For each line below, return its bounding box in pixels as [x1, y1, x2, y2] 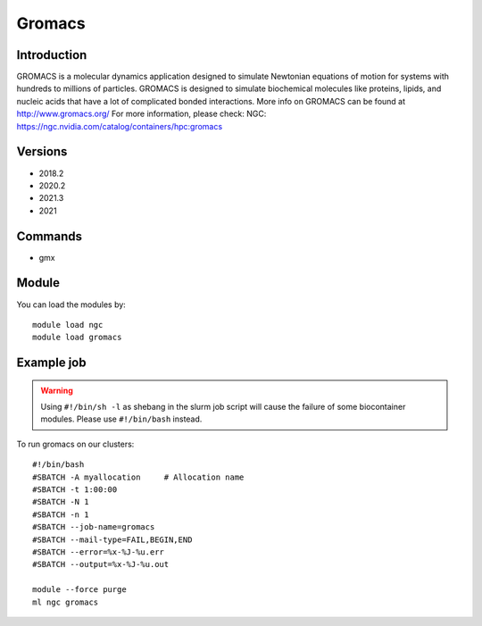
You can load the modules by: [16, 299, 127, 310]
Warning [40, 385, 73, 396]
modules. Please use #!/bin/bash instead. [40, 413, 203, 424]
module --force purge [32, 585, 127, 595]
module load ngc [32, 320, 104, 330]
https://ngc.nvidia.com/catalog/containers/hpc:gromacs [16, 121, 223, 131]
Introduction [16, 47, 87, 63]
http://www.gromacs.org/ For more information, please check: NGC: [16, 108, 267, 120]
